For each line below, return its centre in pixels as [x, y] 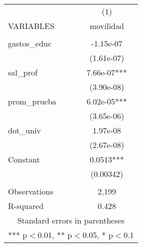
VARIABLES [31, 26]
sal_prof [23, 72]
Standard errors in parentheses [71, 220]
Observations [31, 191]
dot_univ [24, 130]
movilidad [107, 26]
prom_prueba [32, 101]
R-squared [26, 206]
